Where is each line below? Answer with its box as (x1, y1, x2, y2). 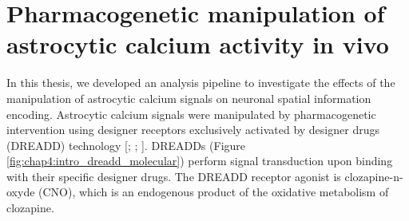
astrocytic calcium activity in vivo (6, 28, 389, 61)
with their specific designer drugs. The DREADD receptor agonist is (6, 168, 341, 184)
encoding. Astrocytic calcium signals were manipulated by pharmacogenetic (6, 105, 376, 122)
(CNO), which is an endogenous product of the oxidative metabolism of (38, 184, 389, 200)
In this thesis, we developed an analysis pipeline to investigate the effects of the (6, 74, 395, 91)
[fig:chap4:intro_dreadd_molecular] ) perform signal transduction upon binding (6, 152, 393, 169)
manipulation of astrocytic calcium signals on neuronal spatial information (6, 89, 371, 106)
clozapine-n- (344, 168, 403, 184)
